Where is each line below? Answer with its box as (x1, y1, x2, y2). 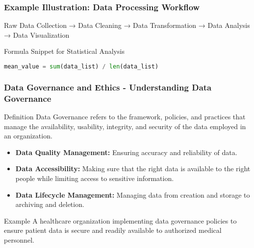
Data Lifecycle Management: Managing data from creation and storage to (15, 189, 250, 200)
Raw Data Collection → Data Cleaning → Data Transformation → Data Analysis (4, 20, 250, 30)
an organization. (4, 131, 52, 141)
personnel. (4, 234, 34, 245)
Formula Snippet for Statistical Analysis (4, 46, 125, 56)
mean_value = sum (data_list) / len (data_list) (4, 63, 159, 70)
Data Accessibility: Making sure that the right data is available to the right (15, 163, 251, 174)
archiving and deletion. (15, 199, 84, 209)
